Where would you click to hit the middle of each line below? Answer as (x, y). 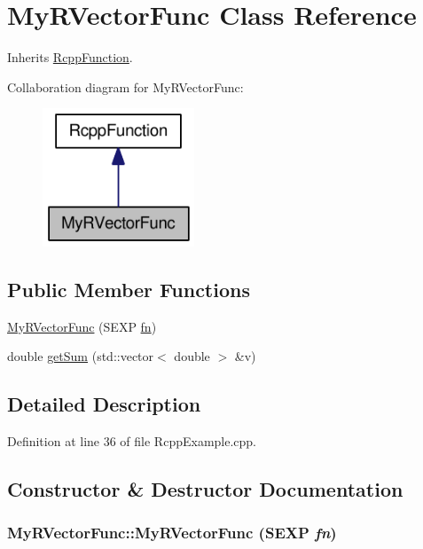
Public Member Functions (129, 289)
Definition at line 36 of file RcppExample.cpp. (132, 441)
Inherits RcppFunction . (70, 57)
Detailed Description (104, 404)
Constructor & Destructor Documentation (205, 489)
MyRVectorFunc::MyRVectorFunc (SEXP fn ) (172, 533)
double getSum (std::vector (81, 356)
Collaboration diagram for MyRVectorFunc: (125, 86)
